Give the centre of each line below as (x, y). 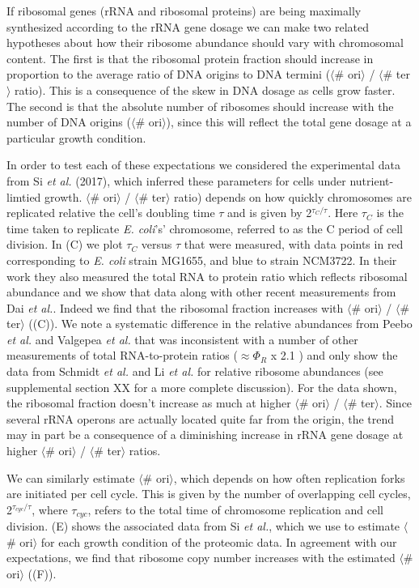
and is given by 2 (270, 213)
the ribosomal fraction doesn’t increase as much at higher (149, 403)
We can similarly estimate (71, 477)
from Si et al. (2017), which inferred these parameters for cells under (176, 180)
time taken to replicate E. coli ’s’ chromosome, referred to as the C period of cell (205, 228)
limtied (24, 196)
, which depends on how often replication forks (289, 477)
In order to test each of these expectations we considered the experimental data (203, 165)
